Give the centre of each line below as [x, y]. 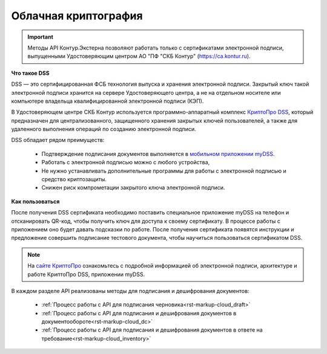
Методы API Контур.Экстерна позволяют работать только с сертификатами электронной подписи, [156, 48]
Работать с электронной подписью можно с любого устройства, [126, 163]
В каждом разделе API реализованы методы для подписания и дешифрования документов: [130, 291]
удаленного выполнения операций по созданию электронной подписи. [104, 129]
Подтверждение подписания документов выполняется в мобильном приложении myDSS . [158, 153]
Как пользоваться [35, 201]
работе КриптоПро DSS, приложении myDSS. [86, 274]
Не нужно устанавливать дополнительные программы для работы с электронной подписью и [164, 171]
